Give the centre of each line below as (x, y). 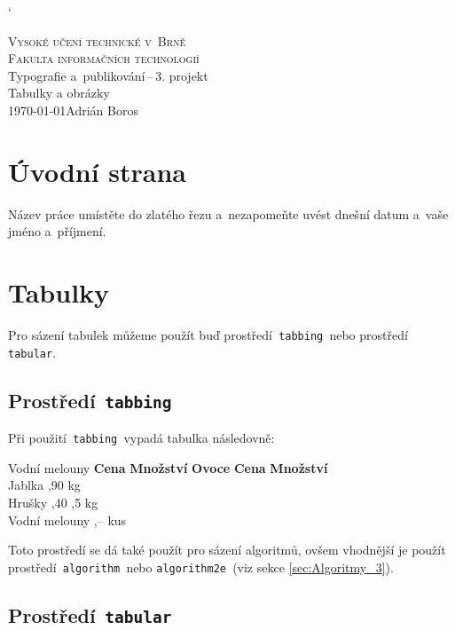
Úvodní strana (98, 171)
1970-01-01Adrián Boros (73, 110)
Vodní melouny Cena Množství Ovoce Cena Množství (168, 467)
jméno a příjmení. (57, 231)
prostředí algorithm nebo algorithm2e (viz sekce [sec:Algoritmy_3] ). (201, 567)
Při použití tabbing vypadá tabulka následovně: (141, 438)
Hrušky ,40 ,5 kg (53, 502)
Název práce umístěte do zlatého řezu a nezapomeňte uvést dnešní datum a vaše (228, 213)
